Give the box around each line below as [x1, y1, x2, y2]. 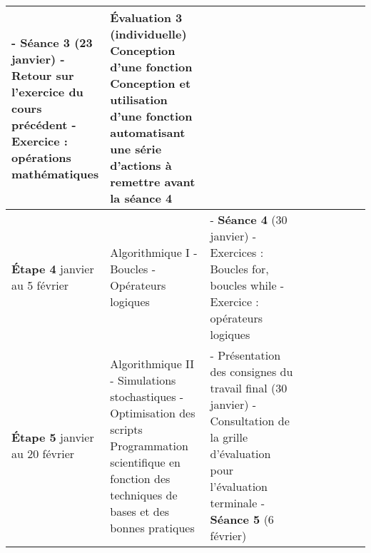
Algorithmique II [110, 355, 195, 372]
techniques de [110, 486, 178, 503]
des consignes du [210, 363, 293, 380]
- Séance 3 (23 [11, 34, 93, 51]
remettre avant [110, 173, 195, 190]
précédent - [11, 116, 76, 133]
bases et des [110, 502, 170, 519]
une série [110, 141, 162, 157]
